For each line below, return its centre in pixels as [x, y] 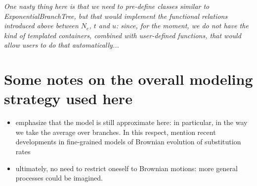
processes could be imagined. [59, 178]
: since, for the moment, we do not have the [182, 26]
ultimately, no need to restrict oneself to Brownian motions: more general [127, 168]
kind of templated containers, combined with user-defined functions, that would [123, 35]
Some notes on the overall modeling [128, 79]
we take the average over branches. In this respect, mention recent [116, 132]
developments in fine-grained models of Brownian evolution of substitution [128, 142]
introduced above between [41, 26]
